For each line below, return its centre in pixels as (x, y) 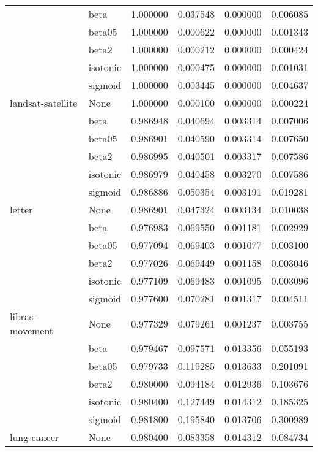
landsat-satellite (44, 103)
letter (21, 209)
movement (32, 330)
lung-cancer (35, 437)
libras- (23, 316)
